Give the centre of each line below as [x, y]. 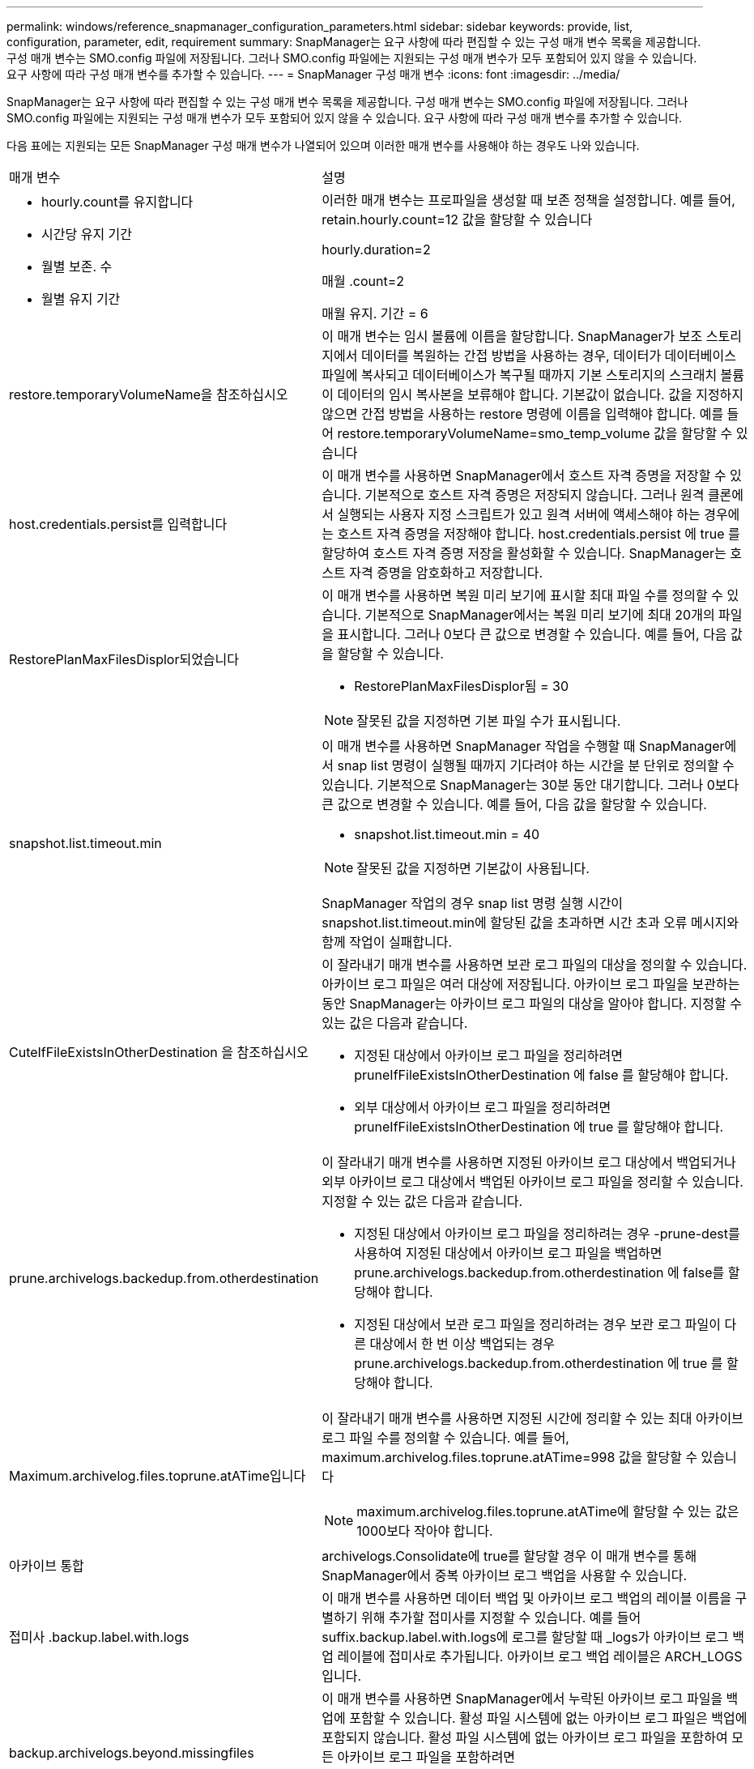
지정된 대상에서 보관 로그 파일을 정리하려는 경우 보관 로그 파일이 [537, 1324]
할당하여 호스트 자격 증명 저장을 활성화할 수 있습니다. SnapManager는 [524, 553]
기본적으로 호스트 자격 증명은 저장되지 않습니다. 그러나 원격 [535, 495]
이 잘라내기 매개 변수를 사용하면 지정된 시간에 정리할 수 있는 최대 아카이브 [532, 1418]
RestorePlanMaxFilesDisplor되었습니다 [124, 659]
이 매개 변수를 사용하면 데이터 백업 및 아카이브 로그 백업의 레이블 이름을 [527, 1598]
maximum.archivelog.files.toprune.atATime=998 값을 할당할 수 [510, 1457]
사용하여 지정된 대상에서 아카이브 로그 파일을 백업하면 [508, 1253]
